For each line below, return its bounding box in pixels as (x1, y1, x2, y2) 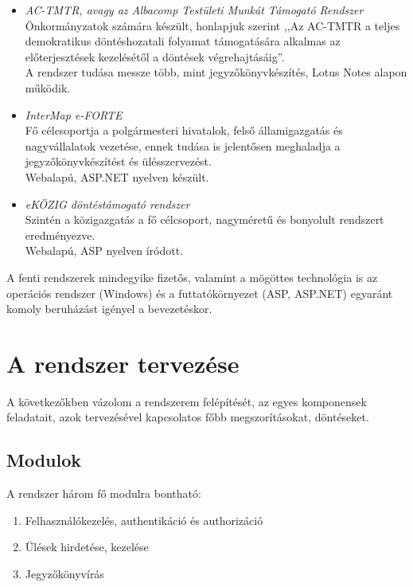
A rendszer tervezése (6, 346, 240, 379)
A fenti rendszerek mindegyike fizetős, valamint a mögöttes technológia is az (6, 268, 378, 285)
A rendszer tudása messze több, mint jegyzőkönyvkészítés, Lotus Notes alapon (25, 64, 407, 80)
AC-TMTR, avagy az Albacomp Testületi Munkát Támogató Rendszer (25, 2, 364, 18)
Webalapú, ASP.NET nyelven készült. (25, 168, 209, 185)
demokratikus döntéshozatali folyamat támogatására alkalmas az (25, 33, 341, 49)
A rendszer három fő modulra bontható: (6, 485, 201, 502)
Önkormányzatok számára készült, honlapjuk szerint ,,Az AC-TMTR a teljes (25, 17, 400, 33)
